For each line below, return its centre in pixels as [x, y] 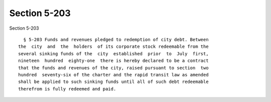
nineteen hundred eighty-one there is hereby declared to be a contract [113, 61]
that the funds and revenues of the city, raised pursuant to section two [113, 68]
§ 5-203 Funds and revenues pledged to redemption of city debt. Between [116, 39]
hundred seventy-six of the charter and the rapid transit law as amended [113, 75]
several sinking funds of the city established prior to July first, [113, 54]
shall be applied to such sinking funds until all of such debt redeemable [113, 82]
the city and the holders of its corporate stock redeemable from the [113, 47]
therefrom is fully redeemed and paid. [67, 89]
